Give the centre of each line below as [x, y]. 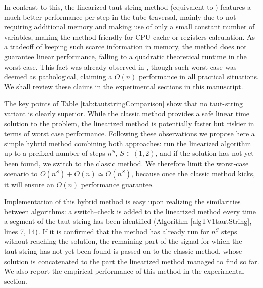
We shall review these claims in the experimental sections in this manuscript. [124, 86]
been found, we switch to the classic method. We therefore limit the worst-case [126, 163]
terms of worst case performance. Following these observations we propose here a [129, 133]
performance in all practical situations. [199, 76]
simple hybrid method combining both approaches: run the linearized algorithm [128, 143]
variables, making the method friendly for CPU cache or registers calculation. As [130, 36]
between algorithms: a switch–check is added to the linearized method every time [130, 211]
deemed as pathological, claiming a [58, 76]
